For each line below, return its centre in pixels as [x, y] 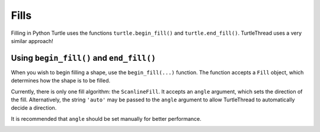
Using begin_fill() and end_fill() [84, 58]
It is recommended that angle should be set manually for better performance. [106, 118]
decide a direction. [34, 108]
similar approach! [32, 41]
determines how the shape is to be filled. [61, 81]
